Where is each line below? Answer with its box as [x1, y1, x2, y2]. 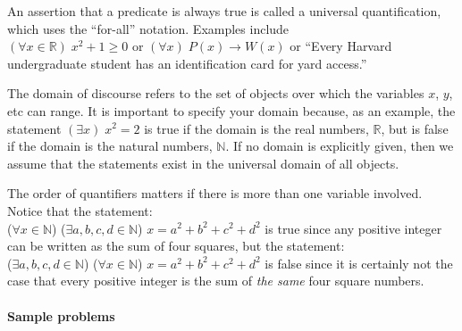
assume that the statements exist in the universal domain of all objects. [7, 153, 399, 172]
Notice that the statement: [7, 201, 153, 219]
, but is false [381, 119, 449, 137]
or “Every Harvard [290, 37, 392, 55]
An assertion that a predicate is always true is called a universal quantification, [7, 2, 441, 20]
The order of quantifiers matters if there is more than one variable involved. [7, 184, 423, 203]
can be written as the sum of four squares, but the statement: [7, 236, 345, 255]
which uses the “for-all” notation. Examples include [7, 19, 290, 37]
